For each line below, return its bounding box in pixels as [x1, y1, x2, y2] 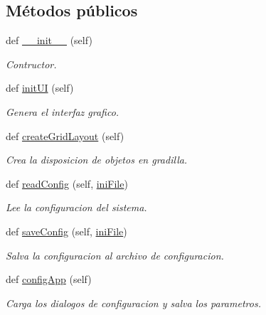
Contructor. [6, 56, 57, 71]
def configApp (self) [6, 272, 92, 287]
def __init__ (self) [6, 33, 92, 48]
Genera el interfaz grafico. [6, 104, 119, 119]
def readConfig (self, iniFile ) [6, 176, 128, 191]
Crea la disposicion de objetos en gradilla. [6, 152, 188, 167]
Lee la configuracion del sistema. [6, 200, 147, 215]
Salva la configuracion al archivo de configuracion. [6, 247, 224, 262]
